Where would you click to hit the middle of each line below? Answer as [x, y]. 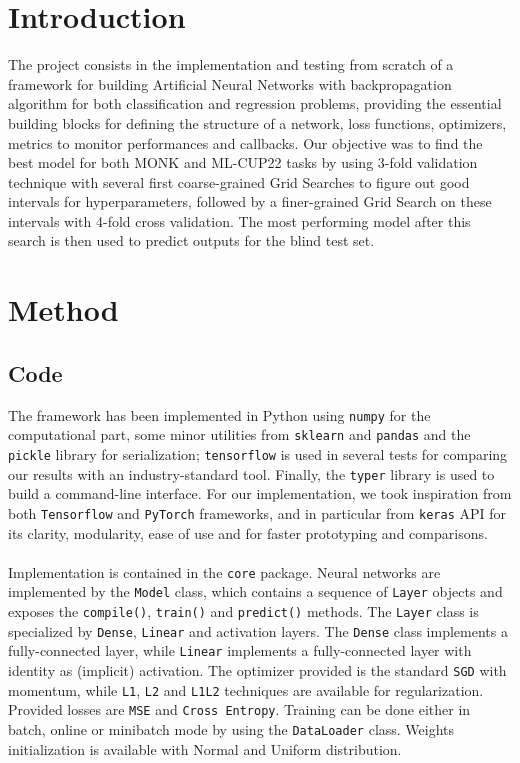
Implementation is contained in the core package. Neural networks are [224, 571]
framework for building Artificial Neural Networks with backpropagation [230, 83]
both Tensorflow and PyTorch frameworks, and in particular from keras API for [257, 512]
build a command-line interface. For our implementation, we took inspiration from [260, 493]
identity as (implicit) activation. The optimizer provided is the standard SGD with [257, 669]
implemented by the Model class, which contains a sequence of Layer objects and [255, 591]
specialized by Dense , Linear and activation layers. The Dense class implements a [258, 630]
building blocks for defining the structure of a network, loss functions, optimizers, [257, 122]
